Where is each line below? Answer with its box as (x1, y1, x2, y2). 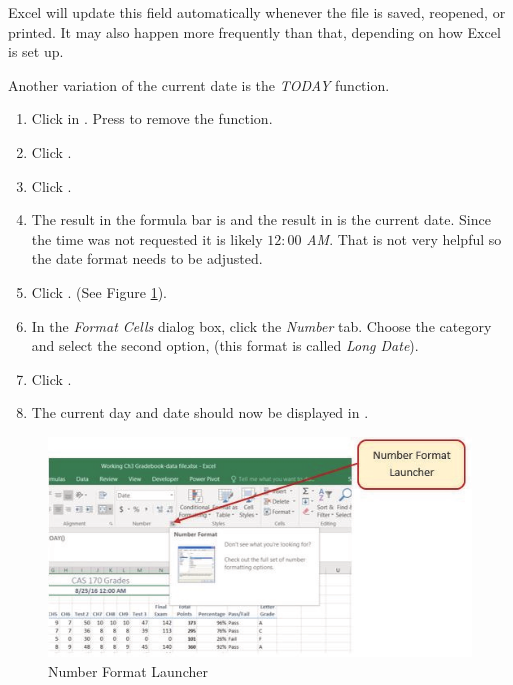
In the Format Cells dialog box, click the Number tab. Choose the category (31, 315, 492, 336)
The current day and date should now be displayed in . (31, 402, 369, 423)
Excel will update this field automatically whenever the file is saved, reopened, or (8, 2, 506, 22)
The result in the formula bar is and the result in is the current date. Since (31, 209, 491, 230)
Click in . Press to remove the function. (31, 108, 273, 129)
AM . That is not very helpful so (306, 228, 502, 249)
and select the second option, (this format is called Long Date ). (31, 335, 419, 356)
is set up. (8, 41, 64, 62)
